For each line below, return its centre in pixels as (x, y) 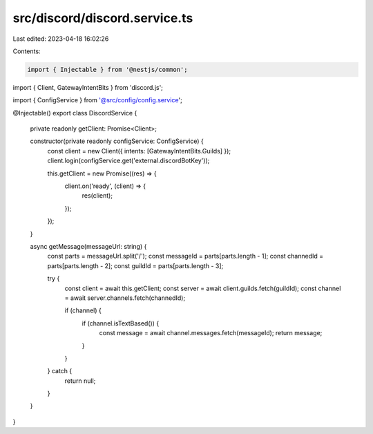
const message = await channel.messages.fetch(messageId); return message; (211, 333)
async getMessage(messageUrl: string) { (88, 246)
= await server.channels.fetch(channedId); (125, 298)
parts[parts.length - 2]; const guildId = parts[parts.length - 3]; (135, 265)
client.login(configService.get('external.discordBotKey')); (128, 161)
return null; (80, 381)
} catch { (60, 371)
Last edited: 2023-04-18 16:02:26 (61, 39)
